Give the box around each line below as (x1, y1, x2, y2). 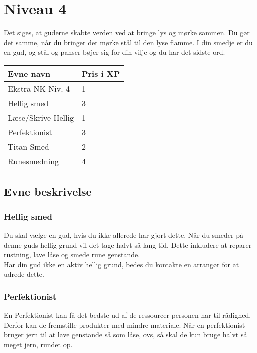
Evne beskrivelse (4, 184, 92, 199)
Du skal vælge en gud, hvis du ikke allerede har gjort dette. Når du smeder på (4, 229, 243, 240)
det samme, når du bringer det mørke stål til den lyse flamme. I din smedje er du (4, 37, 253, 47)
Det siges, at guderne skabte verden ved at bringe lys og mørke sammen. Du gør (4, 27, 250, 38)
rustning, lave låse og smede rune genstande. (4, 249, 140, 260)
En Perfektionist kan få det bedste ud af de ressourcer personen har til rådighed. (4, 310, 251, 320)
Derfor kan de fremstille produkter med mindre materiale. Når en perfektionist (4, 319, 245, 330)
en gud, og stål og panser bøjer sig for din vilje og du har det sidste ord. (4, 47, 225, 57)
